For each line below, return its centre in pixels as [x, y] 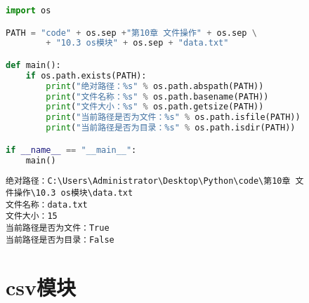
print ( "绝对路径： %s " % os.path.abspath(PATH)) [155, 86]
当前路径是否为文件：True [58, 228]
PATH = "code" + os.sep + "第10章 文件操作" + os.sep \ [131, 33]
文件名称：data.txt [47, 204]
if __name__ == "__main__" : [71, 150]
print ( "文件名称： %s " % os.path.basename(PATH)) [157, 96]
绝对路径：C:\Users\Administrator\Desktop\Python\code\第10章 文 [155, 181]
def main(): [33, 65]
